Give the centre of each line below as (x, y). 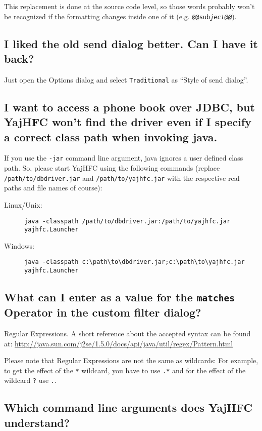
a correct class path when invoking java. (111, 136)
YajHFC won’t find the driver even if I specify (128, 122)
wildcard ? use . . (30, 380)
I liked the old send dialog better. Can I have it (131, 43)
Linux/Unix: (23, 204)
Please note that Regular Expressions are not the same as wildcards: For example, (131, 360)
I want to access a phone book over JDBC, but (129, 107)
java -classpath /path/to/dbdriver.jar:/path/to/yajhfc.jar (127, 221)
